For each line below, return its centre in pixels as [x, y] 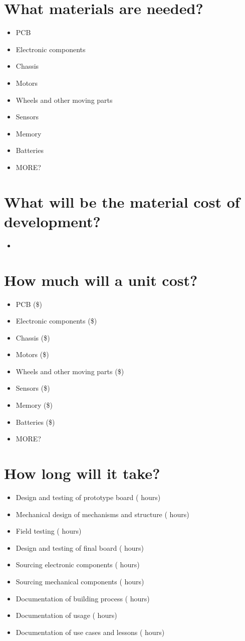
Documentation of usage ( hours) [66, 615]
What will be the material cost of [122, 201]
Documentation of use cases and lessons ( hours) [90, 632]
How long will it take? [82, 473]
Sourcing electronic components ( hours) [78, 565]
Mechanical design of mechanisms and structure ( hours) [102, 514]
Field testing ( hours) [49, 531]
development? [52, 221]
